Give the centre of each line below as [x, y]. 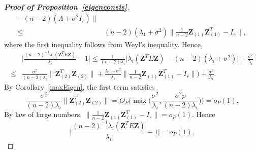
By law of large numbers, [43, 114]
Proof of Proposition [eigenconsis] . [67, 7]
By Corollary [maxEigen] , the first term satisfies [79, 86]
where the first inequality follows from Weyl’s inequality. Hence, [103, 44]
